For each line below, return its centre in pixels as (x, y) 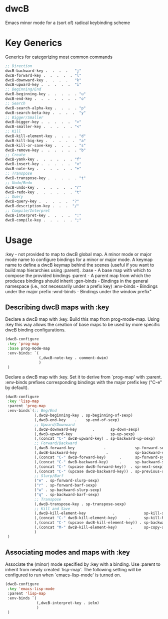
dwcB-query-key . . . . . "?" (42, 201)
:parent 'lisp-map (26, 594)
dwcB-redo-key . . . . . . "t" (43, 192)
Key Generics (34, 43)
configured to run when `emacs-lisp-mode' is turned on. (63, 575)
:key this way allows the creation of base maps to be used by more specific (83, 325)
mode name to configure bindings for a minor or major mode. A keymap (79, 260)
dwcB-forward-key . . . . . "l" (43, 75)
